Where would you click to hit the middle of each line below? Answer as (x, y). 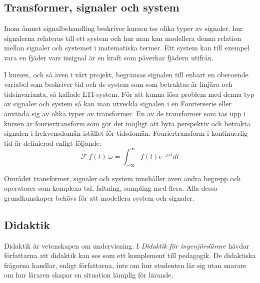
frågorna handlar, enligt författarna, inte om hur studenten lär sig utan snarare (125, 265)
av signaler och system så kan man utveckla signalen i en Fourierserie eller (118, 104)
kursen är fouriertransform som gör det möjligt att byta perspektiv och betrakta (127, 123)
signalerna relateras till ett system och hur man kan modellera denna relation (123, 38)
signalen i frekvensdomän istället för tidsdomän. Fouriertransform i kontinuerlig (126, 133)
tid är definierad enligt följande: (53, 142)
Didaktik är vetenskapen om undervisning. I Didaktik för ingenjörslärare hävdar (127, 245)
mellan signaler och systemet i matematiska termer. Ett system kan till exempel (127, 48)
